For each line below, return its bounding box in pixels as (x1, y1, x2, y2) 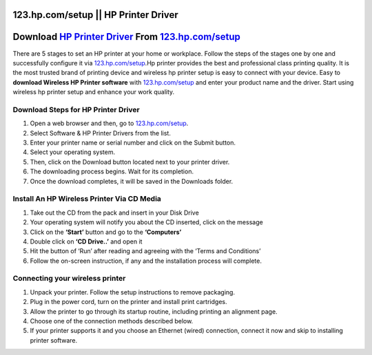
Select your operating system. (30, 148, 116, 156)
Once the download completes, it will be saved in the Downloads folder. (30, 177, 234, 185)
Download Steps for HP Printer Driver (12, 105, 141, 114)
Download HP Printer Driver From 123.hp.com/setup (12, 31, 240, 43)
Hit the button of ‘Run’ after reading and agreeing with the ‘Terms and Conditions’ (30, 247, 261, 255)
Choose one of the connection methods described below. (30, 316, 194, 325)
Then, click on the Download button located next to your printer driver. (30, 158, 230, 166)
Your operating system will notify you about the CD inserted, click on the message (30, 218, 263, 226)
